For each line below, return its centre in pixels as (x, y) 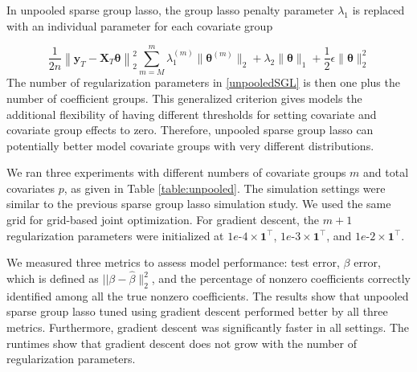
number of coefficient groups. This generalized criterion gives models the (184, 98)
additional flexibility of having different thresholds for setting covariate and (192, 114)
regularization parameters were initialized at (115, 235)
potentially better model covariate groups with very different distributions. (190, 145)
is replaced (378, 10)
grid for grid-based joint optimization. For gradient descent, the (163, 220)
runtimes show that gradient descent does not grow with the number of (182, 343)
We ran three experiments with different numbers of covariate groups (176, 172)
